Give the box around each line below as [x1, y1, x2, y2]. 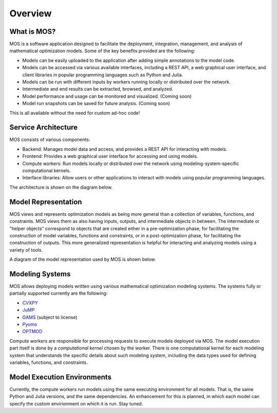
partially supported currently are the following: [9, 290, 108, 297]
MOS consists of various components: [9, 136, 91, 143]
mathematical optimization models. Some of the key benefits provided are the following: [9, 48, 195, 54]
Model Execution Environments [9, 373, 112, 381]
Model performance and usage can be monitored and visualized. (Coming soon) [22, 93, 192, 99]
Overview [9, 8, 52, 19]
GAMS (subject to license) [22, 314, 78, 320]
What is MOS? [9, 27, 56, 36]
